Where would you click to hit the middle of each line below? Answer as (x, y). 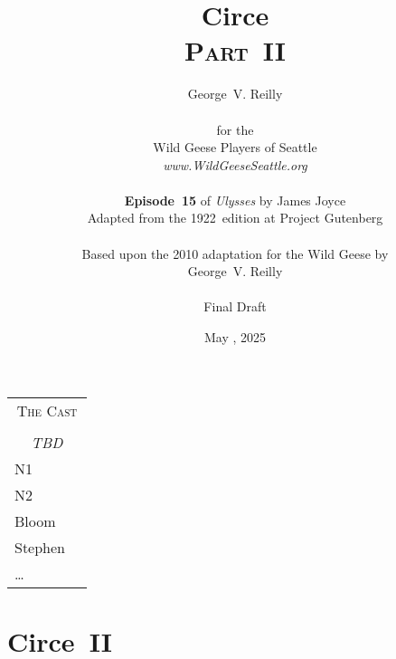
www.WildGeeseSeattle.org (235, 164)
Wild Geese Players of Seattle (235, 147)
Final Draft (235, 306)
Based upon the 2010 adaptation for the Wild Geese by (235, 253)
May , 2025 (235, 337)
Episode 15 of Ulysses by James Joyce (235, 200)
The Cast (47, 410)
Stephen (40, 547)
